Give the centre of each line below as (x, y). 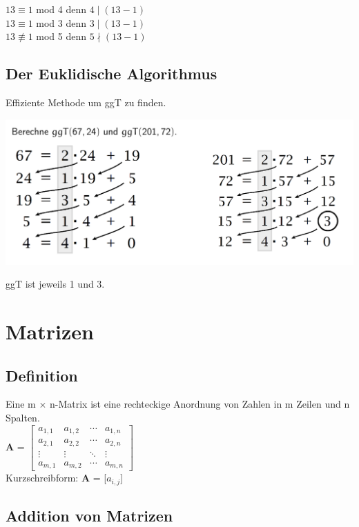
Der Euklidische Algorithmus (111, 73)
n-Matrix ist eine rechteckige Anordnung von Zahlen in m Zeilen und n (200, 404)
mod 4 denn (61, 9)
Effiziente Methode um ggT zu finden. (86, 102)
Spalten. (23, 418)
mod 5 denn (61, 36)
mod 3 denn (61, 22)
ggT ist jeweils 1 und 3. (55, 284)
